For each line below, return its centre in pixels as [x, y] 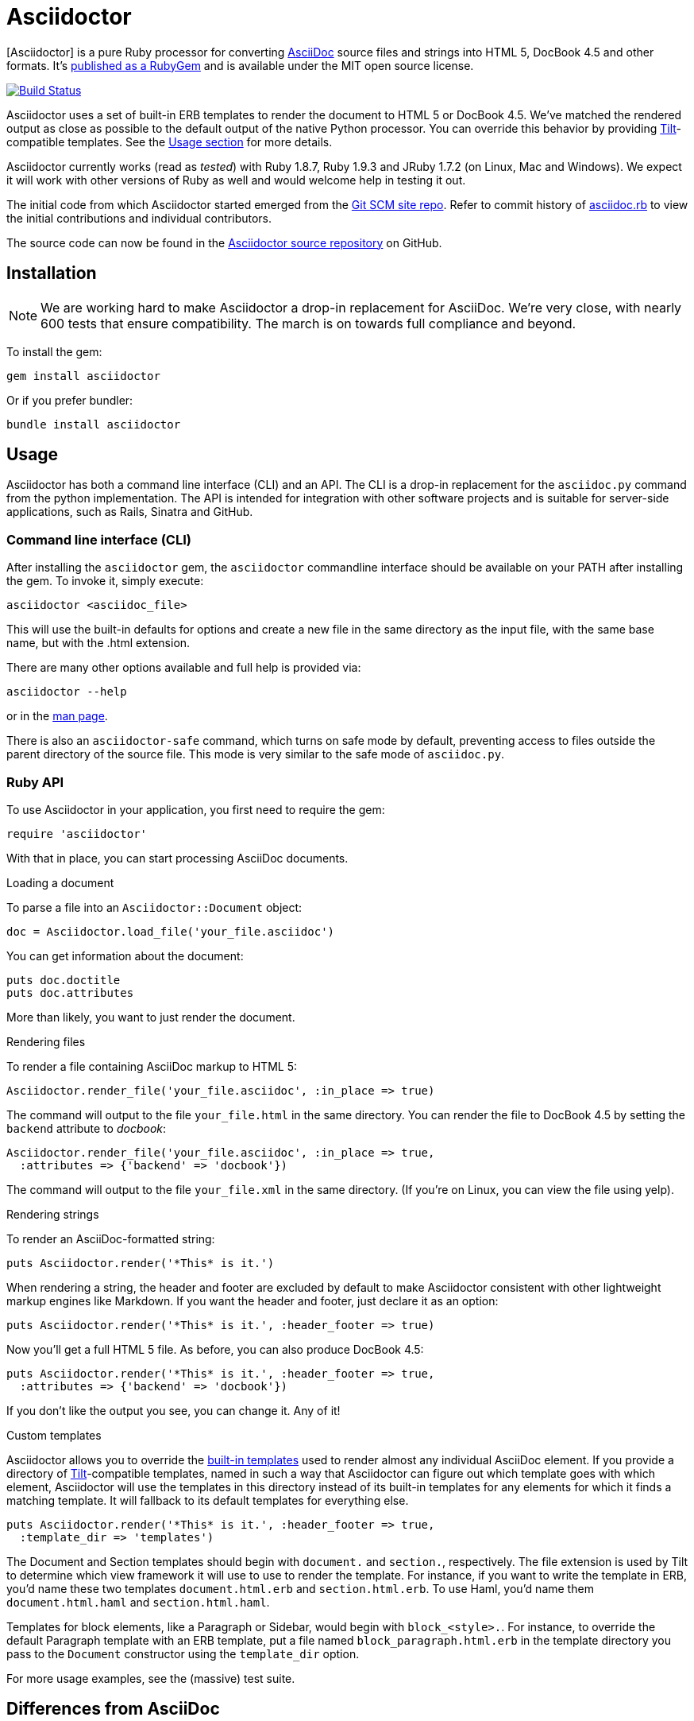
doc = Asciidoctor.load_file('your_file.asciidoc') [171, 931]
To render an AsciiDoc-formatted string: [111, 1238]
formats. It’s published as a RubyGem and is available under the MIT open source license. [240, 65]
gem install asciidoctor [83, 376]
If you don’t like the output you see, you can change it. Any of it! [173, 1410]
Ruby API [35, 782]
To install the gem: [54, 351]
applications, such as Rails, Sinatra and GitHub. [130, 512]
